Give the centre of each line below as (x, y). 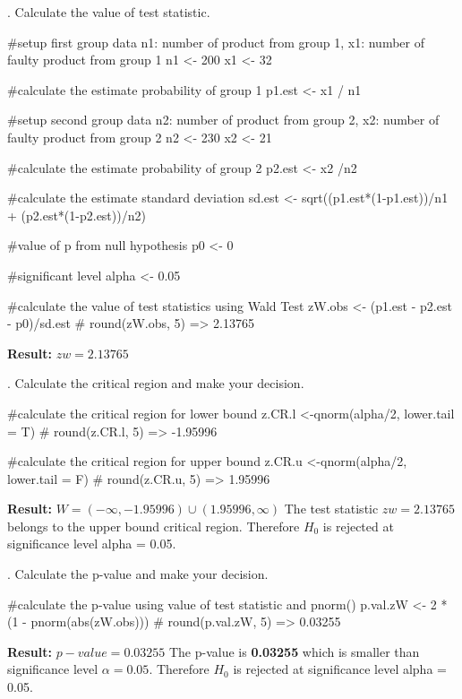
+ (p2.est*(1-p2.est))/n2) (77, 215)
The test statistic (331, 509)
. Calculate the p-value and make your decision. (138, 574)
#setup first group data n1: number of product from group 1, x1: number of (216, 42)
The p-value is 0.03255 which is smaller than (294, 651)
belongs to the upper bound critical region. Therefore (154, 526)
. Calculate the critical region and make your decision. (156, 383)
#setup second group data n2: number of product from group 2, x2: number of (223, 120)
